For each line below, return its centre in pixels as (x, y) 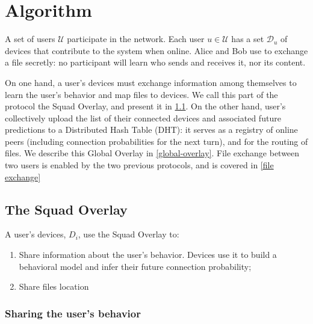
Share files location (54, 286)
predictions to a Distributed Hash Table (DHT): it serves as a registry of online (151, 130)
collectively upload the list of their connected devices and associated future (143, 118)
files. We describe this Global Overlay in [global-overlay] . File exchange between (152, 153)
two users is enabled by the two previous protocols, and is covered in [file (139, 165)
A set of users (30, 39)
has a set (248, 39)
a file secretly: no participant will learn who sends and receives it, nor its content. (155, 62)
